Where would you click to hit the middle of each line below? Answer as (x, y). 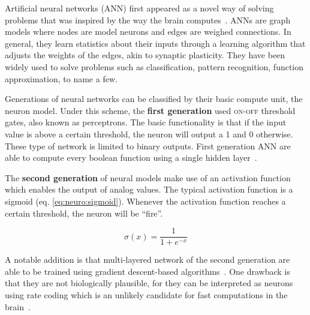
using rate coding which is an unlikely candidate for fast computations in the (146, 294)
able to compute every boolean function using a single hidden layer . (131, 157)
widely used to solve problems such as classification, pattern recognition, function (154, 66)
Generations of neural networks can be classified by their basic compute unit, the (154, 99)
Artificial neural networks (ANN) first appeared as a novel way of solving (139, 8)
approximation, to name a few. (61, 78)
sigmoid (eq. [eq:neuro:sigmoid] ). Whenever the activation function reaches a (145, 201)
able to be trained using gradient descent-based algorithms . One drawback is (148, 271)
